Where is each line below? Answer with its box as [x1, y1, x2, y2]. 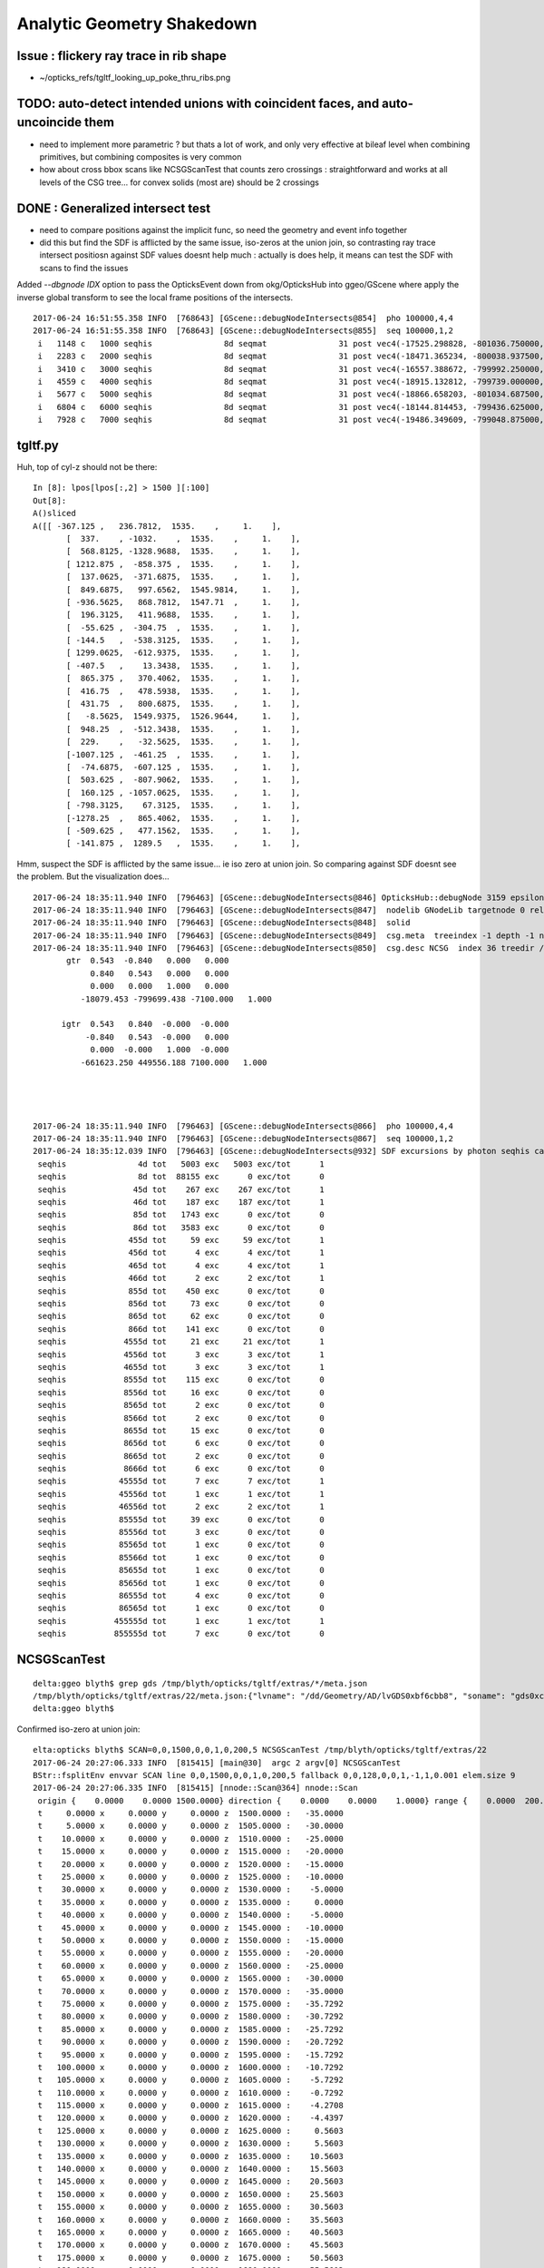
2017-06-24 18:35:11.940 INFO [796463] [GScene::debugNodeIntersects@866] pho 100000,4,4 [33, 1120, 453, 1131]
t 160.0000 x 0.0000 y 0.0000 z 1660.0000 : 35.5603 [37, 2214, 344, 2224]
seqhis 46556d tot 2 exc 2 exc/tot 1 [37, 1501, 325, 1512]
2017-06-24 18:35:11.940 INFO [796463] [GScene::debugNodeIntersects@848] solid [33, 917, 411, 928]
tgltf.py [16, 437, 59, 453]
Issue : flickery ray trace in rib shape [16, 48, 227, 64]
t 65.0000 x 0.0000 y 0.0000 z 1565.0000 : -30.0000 [37, 1973, 344, 1984]
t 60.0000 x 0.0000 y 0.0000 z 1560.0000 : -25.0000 [37, 1960, 344, 1970]
